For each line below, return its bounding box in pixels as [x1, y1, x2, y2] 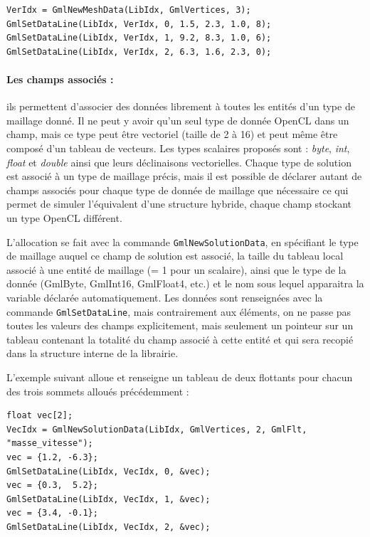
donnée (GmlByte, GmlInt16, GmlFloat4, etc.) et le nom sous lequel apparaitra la [6, 276, 364, 291]
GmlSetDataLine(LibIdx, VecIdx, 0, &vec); [6, 466, 211, 477]
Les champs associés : [6, 71, 114, 86]
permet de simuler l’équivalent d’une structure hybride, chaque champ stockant [6, 196, 351, 211]
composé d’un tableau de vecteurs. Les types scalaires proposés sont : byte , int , [6, 140, 350, 155]
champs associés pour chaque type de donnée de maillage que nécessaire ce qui [6, 182, 349, 197]
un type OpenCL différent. [6, 210, 122, 225]
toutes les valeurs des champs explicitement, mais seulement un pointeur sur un [6, 318, 354, 333]
